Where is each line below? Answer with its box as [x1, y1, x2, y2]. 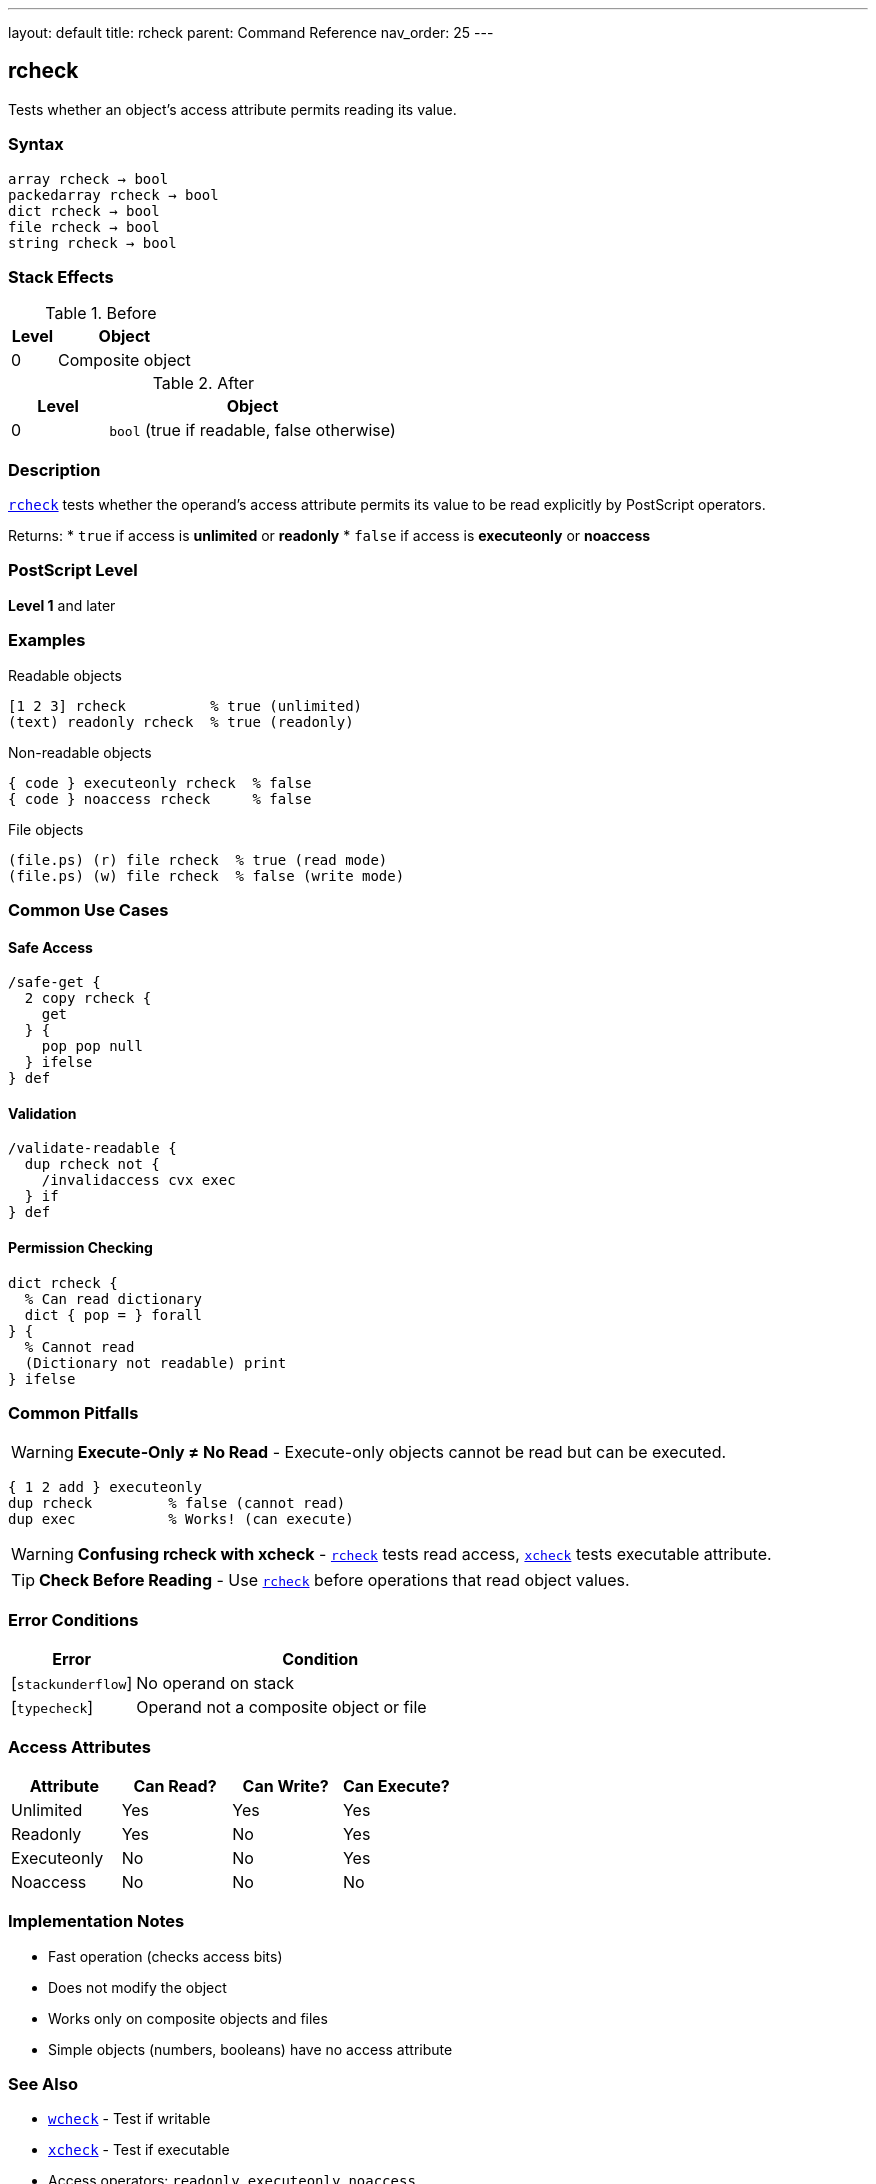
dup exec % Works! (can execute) [8, 1511, 354, 1528]
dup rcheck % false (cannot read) [8, 1495, 346, 1512]
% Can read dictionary [24, 1290, 202, 1307]
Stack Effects [8, 266, 114, 287]
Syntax [8, 134, 64, 155]
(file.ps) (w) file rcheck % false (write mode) [8, 867, 405, 884]
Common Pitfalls [8, 1403, 139, 1423]
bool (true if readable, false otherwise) [109, 420, 396, 441]
